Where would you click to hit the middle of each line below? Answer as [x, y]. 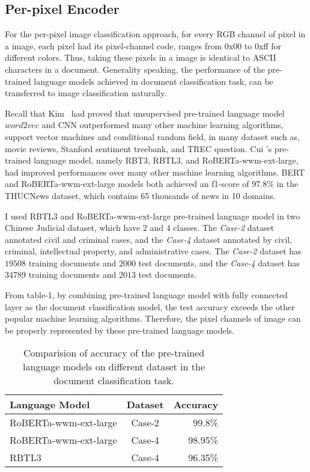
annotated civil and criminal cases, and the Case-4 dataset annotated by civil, [149, 239]
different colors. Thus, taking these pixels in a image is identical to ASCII [141, 57]
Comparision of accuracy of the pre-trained [114, 353]
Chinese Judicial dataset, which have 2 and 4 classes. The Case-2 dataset [140, 228]
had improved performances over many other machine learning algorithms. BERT [155, 172]
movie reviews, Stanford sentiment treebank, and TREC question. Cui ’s [138, 148]
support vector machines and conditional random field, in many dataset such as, [152, 136]
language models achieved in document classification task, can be [153, 81]
